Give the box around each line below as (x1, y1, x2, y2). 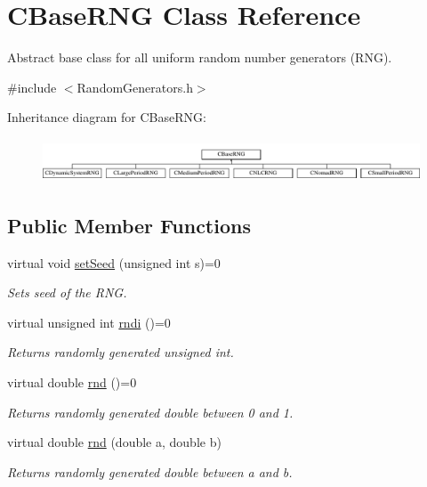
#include (7, 77, 57, 96)
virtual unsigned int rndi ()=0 (7, 312, 171, 331)
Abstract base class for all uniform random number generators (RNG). (7, 48, 392, 67)
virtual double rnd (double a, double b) (7, 433, 222, 451)
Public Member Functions (7, 211, 251, 239)
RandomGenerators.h (77, 77, 193, 96)
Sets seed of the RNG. (7, 283, 127, 302)
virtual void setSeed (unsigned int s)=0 (7, 253, 221, 272)
